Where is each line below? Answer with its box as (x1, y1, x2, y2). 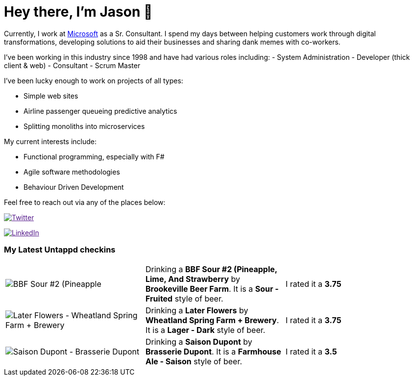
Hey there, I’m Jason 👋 (4, 3, 153, 20)
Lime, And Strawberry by (145, 274, 241, 284)
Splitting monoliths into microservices (24, 122, 145, 130)
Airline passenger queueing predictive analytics (24, 106, 177, 115)
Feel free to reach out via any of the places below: (4, 198, 166, 206)
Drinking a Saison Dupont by (145, 336, 252, 347)
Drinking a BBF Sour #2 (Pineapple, (145, 264, 277, 274)
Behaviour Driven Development (24, 182, 124, 191)
